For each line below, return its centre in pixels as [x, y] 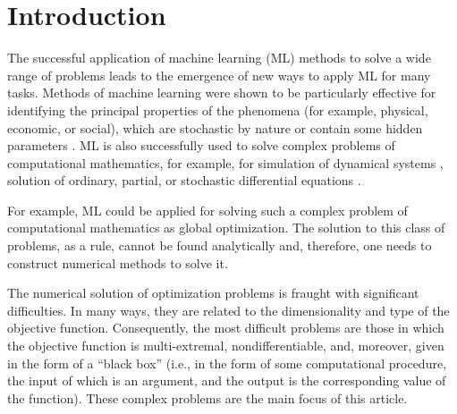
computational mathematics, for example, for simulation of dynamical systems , [225, 162]
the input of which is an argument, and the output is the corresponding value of [227, 380]
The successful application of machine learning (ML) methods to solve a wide [219, 58]
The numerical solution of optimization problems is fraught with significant [213, 293]
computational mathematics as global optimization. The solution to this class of [226, 228]
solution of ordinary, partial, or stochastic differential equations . [184, 180]
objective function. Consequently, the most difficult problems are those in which [226, 328]
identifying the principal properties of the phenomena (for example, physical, [218, 110]
